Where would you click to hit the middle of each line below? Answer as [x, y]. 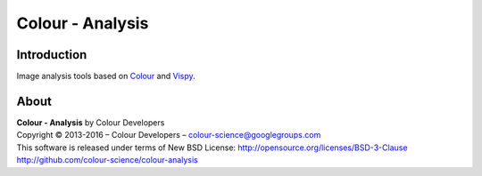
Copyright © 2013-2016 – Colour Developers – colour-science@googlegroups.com [169, 135]
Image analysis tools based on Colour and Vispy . [106, 76]
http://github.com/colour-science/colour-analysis [107, 160]
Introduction [52, 55]
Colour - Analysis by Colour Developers [91, 122]
